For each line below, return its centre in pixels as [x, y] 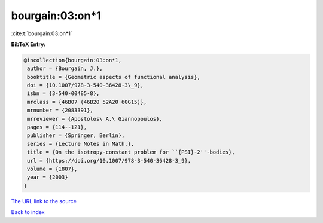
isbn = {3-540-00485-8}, [63, 94]
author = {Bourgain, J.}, [65, 68]
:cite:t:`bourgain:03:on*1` [42, 33]
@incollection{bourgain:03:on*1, [73, 60]
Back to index [28, 212]
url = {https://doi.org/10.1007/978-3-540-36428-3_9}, [109, 161]
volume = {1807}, [52, 169]
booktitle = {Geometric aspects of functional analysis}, [114, 77]
